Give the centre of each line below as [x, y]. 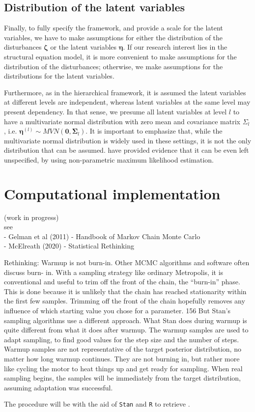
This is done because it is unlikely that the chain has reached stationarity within [125, 291]
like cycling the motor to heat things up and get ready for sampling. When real [123, 368]
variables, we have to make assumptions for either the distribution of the [113, 37]
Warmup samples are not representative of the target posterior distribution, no [123, 349]
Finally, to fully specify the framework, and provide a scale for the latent [113, 28]
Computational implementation [112, 193]
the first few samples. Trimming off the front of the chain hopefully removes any [125, 301]
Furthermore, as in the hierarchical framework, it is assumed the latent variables [125, 92]
